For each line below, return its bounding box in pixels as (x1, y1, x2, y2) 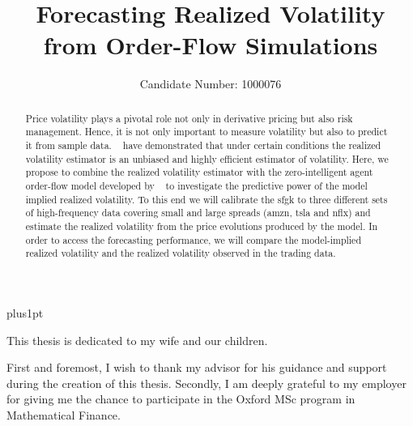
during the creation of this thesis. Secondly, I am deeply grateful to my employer (6, 374, 407, 391)
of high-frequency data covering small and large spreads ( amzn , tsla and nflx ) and (25, 206, 371, 219)
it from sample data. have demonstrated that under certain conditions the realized (25, 138, 381, 152)
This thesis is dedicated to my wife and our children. (6, 331, 268, 348)
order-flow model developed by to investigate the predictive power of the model (25, 178, 368, 192)
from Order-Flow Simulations (43, 28, 378, 62)
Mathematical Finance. (6, 406, 121, 423)
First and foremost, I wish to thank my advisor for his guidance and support (6, 359, 387, 376)
